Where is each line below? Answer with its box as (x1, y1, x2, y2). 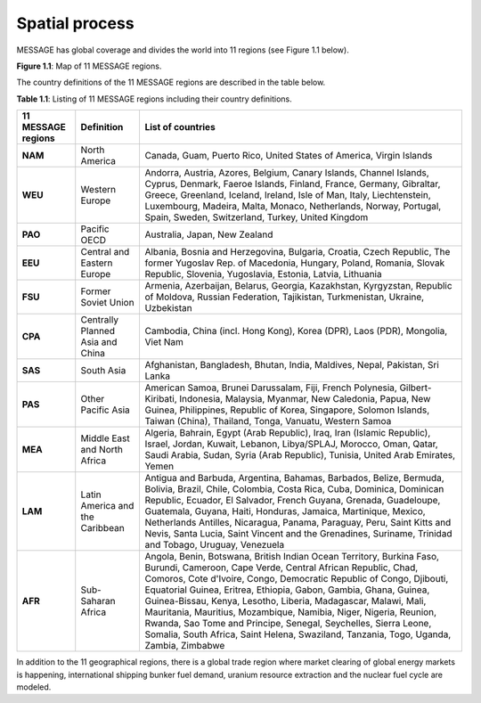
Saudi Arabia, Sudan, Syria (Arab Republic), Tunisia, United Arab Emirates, (144, 449, 456, 462)
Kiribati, (144, 393, 177, 405)
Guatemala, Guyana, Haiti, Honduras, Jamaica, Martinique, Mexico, (144, 505, 427, 518)
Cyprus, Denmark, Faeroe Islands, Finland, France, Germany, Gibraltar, (144, 178, 441, 191)
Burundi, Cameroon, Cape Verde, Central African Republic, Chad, (144, 561, 419, 574)
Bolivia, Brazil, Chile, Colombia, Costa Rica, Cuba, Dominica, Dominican (144, 483, 444, 495)
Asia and (80, 336, 118, 348)
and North (80, 444, 124, 456)
